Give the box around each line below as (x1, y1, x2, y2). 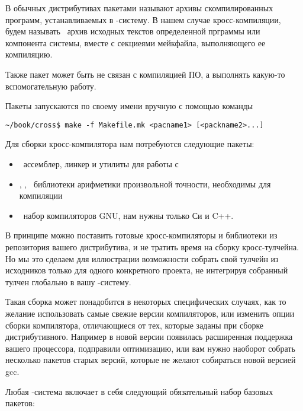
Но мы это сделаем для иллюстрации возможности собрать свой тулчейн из (5, 252, 279, 265)
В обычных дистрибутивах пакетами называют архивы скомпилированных (5, 2, 273, 14)
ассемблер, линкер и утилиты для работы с (23, 158, 179, 170)
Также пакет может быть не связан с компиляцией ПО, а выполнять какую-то (5, 68, 285, 80)
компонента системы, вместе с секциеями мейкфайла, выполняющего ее (5, 36, 266, 49)
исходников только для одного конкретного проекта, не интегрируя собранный (5, 264, 288, 276)
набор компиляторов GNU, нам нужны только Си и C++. (23, 209, 234, 221)
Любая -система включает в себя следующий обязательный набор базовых (5, 385, 273, 397)
